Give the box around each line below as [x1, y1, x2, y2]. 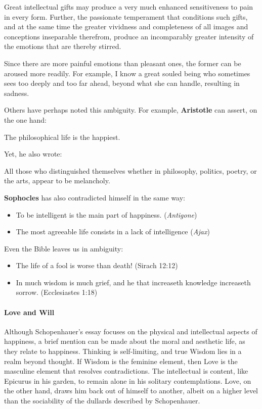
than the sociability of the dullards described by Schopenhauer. [4, 395, 200, 406]
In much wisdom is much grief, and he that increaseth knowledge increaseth [16, 277, 251, 287]
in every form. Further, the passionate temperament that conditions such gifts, [4, 11, 248, 22]
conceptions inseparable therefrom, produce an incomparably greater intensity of [4, 31, 254, 41]
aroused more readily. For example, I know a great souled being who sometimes [4, 68, 250, 78]
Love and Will [4, 306, 55, 317]
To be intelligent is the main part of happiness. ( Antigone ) [16, 209, 197, 220]
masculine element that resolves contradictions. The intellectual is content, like [4, 366, 248, 376]
